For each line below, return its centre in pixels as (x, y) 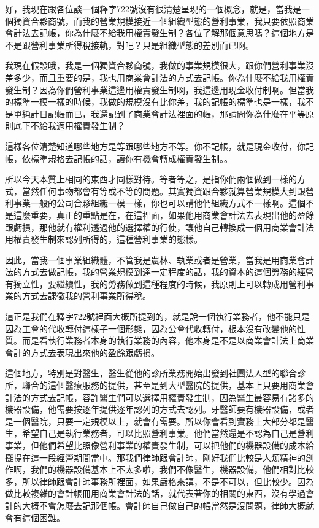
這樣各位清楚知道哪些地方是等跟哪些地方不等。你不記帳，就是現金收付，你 (155, 146)
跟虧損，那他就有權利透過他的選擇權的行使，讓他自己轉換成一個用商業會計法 (159, 227)
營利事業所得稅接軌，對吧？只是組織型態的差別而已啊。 (142, 45)
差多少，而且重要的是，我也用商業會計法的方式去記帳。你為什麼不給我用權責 (159, 77)
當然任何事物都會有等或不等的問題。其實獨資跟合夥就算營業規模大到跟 (163, 191)
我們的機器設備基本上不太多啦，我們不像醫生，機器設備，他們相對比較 (172, 469)
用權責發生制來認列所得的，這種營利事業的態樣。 (104, 239)
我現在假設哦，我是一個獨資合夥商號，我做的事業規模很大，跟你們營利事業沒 (159, 65)
